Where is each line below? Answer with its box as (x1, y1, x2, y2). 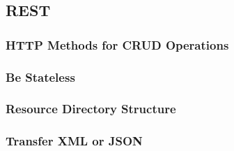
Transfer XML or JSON (6, 132, 143, 150)
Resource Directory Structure (6, 100, 176, 117)
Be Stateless (6, 68, 75, 85)
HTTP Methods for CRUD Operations (6, 36, 229, 53)
